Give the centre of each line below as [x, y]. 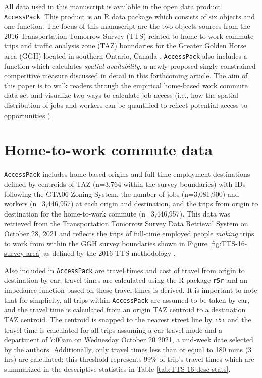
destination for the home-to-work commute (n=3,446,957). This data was [117, 213]
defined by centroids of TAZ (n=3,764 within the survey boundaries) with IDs [125, 184]
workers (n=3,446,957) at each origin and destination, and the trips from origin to [131, 204]
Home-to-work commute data [109, 150]
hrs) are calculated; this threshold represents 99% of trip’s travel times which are [129, 359]
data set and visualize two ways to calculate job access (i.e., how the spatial [121, 95]
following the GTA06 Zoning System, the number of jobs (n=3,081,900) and [122, 194]
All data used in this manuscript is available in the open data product [112, 6]
